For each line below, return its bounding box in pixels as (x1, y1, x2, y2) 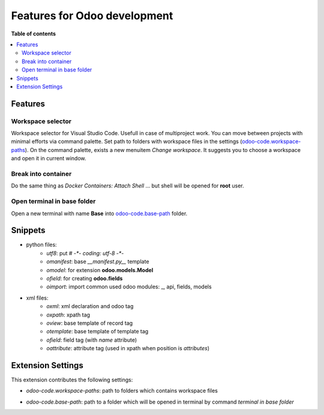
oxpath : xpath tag (46, 311, 90, 318)
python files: (26, 241, 57, 249)
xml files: (26, 294, 49, 301)
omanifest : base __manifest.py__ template (46, 258, 149, 265)
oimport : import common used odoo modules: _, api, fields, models (46, 283, 212, 291)
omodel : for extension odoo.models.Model (46, 266, 154, 273)
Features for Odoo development (11, 9, 173, 22)
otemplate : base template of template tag (46, 328, 149, 335)
